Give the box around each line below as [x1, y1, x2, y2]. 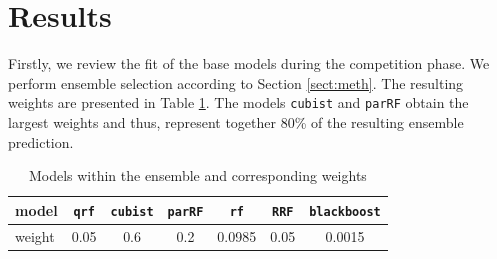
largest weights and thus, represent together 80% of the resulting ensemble [8, 111, 464, 132]
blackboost [309, 204, 381, 219]
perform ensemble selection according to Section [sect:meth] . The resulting [8, 72, 464, 93]
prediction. [8, 131, 74, 152]
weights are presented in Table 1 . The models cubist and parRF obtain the [8, 92, 469, 113]
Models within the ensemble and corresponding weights [28, 165, 367, 186]
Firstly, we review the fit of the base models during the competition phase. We [8, 53, 490, 74]
